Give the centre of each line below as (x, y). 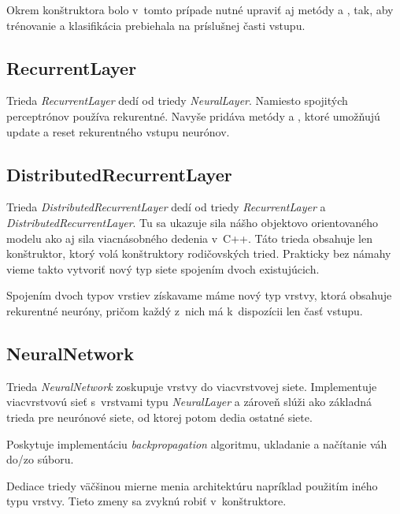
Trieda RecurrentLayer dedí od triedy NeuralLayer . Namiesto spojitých (177, 101)
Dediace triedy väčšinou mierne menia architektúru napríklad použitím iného (192, 485)
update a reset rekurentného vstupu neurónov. (118, 131)
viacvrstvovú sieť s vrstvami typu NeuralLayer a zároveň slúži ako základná (189, 402)
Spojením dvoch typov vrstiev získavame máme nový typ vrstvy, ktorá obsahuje (199, 295)
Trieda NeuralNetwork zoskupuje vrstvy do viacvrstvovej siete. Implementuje (192, 386)
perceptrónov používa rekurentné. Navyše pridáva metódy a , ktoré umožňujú (193, 115)
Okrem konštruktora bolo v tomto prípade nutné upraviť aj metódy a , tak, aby (200, 9)
